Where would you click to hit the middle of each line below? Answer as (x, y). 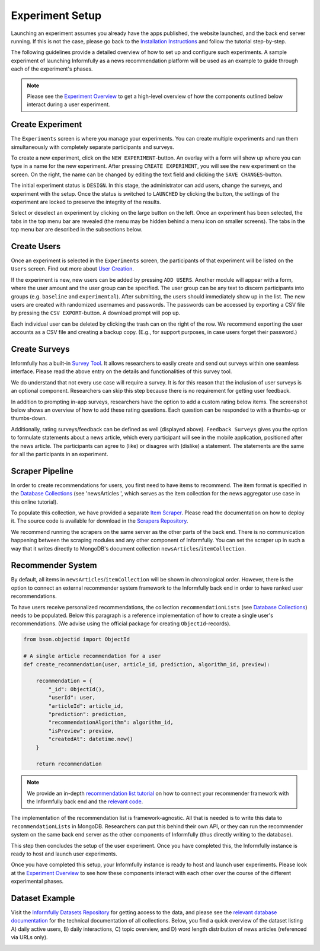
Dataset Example (43, 898)
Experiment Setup (56, 15)
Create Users (36, 246)
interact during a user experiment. (68, 104)
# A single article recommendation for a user (92, 656)
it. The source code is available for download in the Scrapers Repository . (100, 521)
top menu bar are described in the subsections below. (77, 230)
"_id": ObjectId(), (76, 689)
